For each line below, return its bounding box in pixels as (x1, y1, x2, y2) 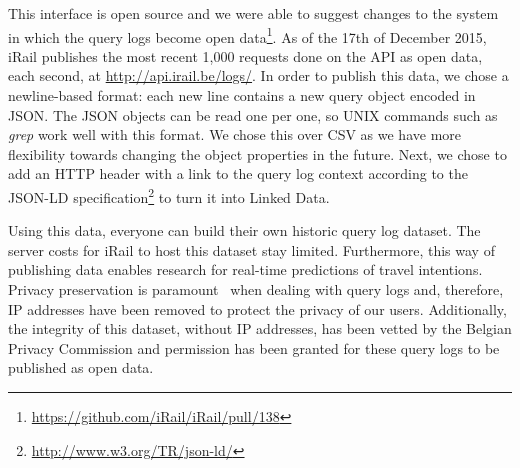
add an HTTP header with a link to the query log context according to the (8, 163, 468, 184)
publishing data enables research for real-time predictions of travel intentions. (8, 259, 483, 280)
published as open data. (8, 357, 154, 378)
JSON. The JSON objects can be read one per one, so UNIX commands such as (8, 104, 498, 125)
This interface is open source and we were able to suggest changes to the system (8, 3, 499, 23)
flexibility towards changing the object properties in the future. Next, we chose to (8, 143, 507, 164)
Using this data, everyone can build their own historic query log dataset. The (8, 220, 481, 241)
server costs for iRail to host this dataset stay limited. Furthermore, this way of (8, 239, 495, 260)
